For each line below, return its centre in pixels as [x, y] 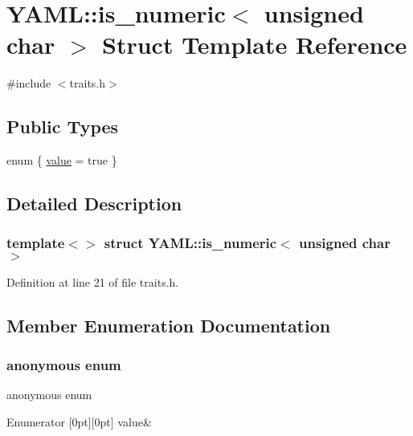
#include [29, 83]
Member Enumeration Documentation [169, 325]
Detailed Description [94, 204]
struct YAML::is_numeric [190, 243]
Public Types [63, 126]
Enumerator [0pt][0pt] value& [79, 421]
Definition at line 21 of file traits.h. [93, 281]
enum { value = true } [62, 160]
